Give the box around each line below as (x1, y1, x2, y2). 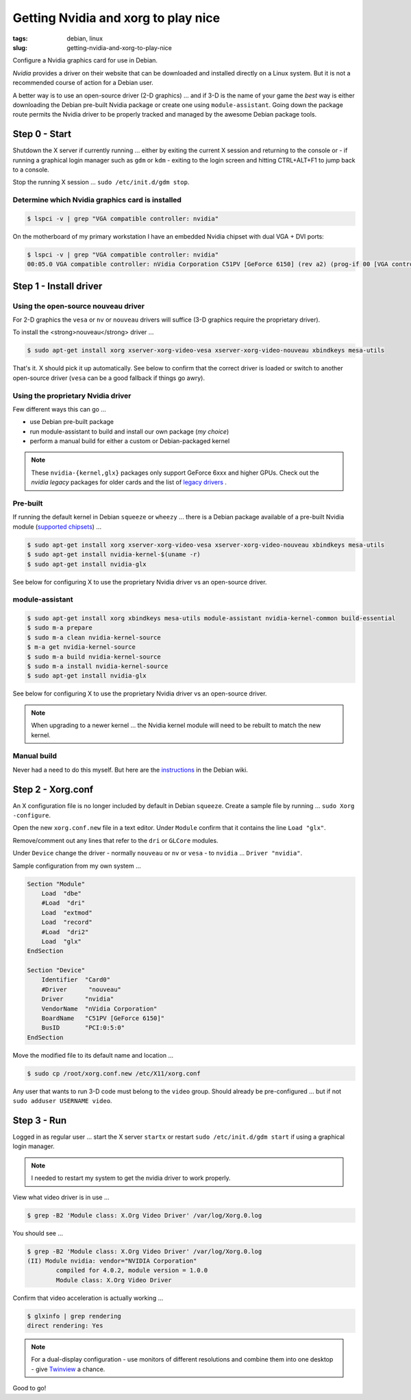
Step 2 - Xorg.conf (12, 783, 94, 795)
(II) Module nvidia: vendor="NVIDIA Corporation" (27, 1257, 197, 1265)
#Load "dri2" (41, 928, 89, 936)
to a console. (12, 165, 49, 174)
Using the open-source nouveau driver (12, 301, 145, 311)
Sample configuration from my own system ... (12, 862, 142, 870)
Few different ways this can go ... (12, 405, 106, 413)
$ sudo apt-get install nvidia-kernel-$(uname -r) (27, 551, 201, 558)
